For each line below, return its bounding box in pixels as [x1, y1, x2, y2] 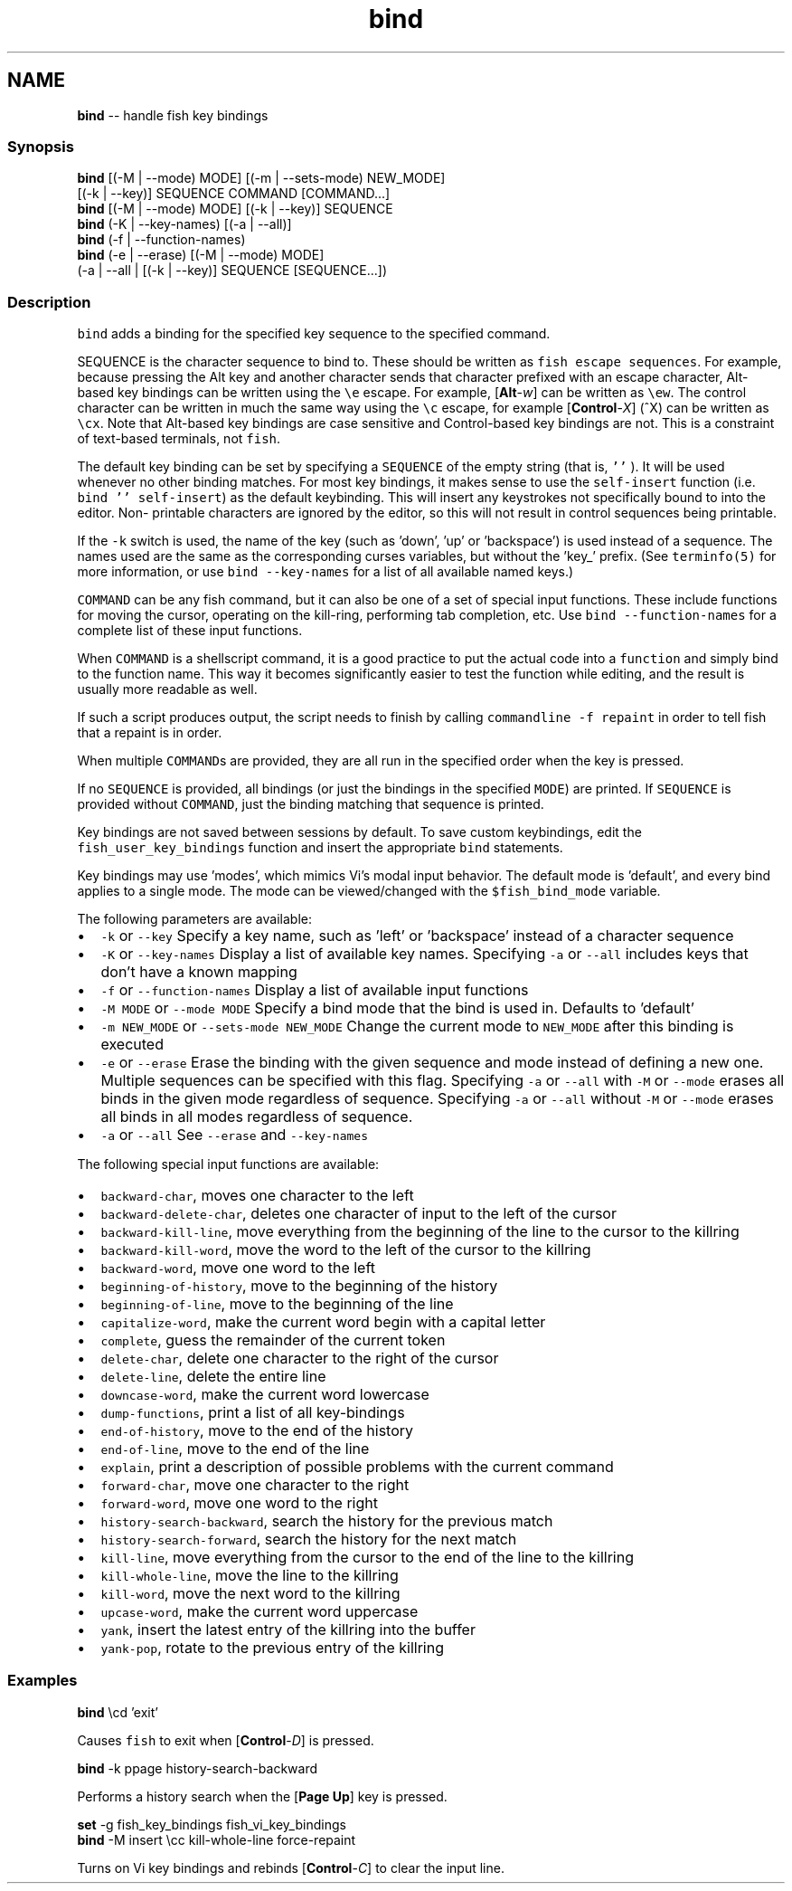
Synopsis [7, 137, 74, 156]
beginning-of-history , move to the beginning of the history [100, 1277, 498, 1296]
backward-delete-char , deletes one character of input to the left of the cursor [100, 1204, 617, 1223]
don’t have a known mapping [100, 963, 297, 982]
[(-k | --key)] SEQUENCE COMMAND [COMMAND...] [77, 185, 391, 202]
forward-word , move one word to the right [100, 1494, 378, 1513]
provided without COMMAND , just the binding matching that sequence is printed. [77, 796, 544, 812]
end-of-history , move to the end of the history [100, 1421, 414, 1440]
